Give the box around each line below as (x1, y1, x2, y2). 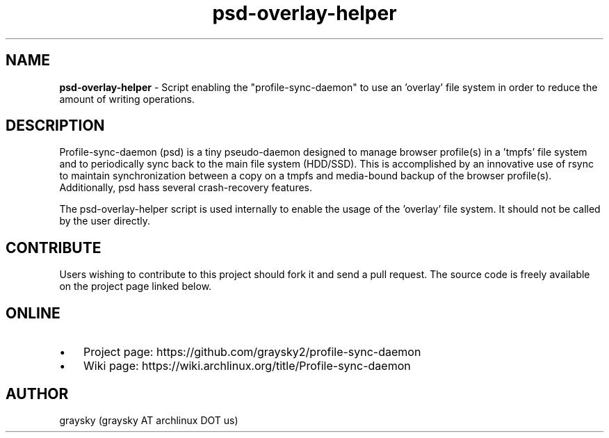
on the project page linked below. (59, 280, 212, 293)
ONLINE (6, 304, 60, 322)
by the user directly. (59, 215, 150, 227)
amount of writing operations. (59, 92, 195, 105)
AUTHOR (6, 384, 69, 403)
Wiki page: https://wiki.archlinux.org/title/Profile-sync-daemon (83, 359, 411, 373)
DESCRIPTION (6, 117, 105, 135)
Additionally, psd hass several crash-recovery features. (59, 181, 313, 194)
